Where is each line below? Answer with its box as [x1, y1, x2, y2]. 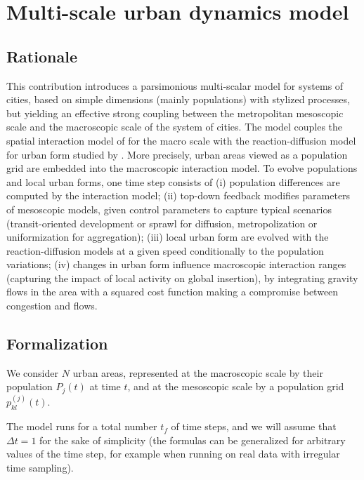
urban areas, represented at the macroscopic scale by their [72, 365, 323, 380]
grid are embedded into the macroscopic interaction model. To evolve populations [6, 161, 358, 175]
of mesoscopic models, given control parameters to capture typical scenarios [6, 201, 332, 216]
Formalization [6, 333, 108, 354]
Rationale [6, 45, 77, 67]
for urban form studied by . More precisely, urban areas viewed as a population [6, 147, 348, 161]
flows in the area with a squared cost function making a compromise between [6, 284, 339, 299]
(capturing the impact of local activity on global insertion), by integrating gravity [6, 270, 358, 285]
